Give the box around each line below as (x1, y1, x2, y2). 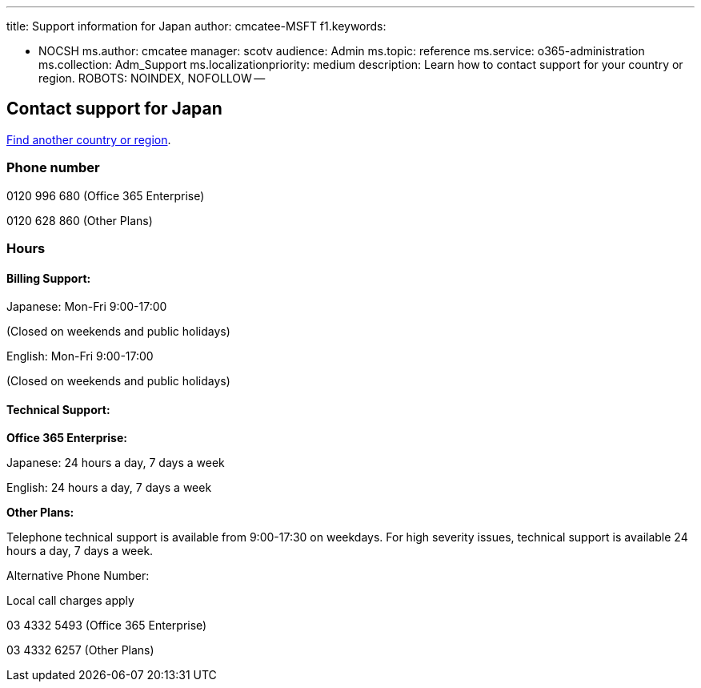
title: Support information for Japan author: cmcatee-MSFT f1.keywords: (6, 19, 387, 33)
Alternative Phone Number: (6, 569, 150, 583)
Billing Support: (6, 271, 91, 285)
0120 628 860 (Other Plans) (6, 213, 153, 227)
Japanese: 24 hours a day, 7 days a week (6, 456, 225, 470)
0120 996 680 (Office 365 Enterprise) (6, 188, 205, 203)
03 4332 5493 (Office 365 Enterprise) (6, 618, 207, 633)
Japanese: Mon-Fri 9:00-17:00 (6, 300, 167, 314)
